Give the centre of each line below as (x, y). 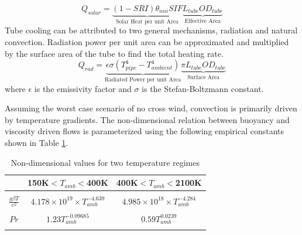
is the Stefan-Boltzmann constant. (203, 88)
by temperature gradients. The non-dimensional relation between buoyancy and (147, 119)
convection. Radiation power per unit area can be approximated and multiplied (147, 42)
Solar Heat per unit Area (147, 21)
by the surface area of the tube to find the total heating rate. (114, 53)
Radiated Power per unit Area (143, 80)
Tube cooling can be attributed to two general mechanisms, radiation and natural (151, 30)
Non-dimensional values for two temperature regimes (105, 162)
